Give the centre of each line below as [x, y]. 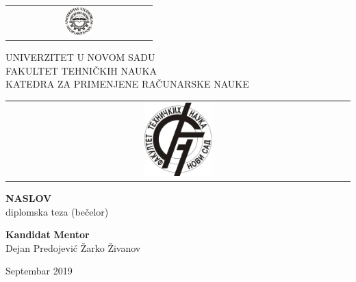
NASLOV [29, 198]
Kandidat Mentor [48, 234]
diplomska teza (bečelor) [57, 211]
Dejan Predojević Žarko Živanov [73, 247]
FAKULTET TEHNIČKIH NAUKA [81, 70]
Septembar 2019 [39, 271]
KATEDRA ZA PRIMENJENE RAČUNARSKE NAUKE [127, 84]
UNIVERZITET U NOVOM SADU [80, 57]
